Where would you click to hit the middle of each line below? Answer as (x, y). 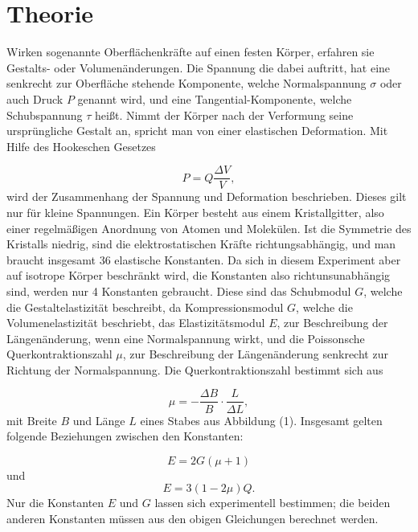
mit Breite (32, 420)
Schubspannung (45, 115)
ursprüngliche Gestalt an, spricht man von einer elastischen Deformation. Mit (197, 131)
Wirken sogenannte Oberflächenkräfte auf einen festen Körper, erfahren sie (191, 52)
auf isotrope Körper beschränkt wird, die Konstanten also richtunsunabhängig (199, 275)
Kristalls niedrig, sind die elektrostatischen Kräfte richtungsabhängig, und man (201, 244)
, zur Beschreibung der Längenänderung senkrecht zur (255, 354)
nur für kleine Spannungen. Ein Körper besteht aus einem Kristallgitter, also (195, 212)
